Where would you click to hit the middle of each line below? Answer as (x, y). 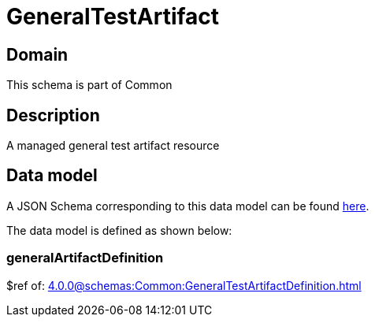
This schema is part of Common (89, 85)
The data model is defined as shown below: (119, 230)
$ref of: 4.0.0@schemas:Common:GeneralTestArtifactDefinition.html (184, 285)
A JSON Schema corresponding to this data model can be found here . (188, 206)
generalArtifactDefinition (85, 258)
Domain (37, 54)
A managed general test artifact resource (113, 146)
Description (53, 115)
